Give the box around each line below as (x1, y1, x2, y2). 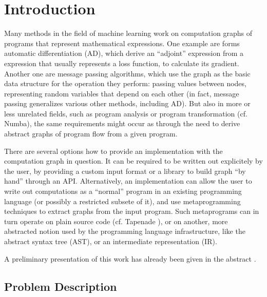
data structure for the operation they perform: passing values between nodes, (4, 78, 246, 89)
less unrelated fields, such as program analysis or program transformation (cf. (4, 108, 247, 118)
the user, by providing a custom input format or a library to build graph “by (4, 165, 246, 176)
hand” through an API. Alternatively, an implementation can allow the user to (4, 175, 252, 186)
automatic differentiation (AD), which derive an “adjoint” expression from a (4, 48, 244, 58)
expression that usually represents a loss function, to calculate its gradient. (4, 57, 239, 68)
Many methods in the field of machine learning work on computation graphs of (4, 28, 252, 38)
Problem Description (4, 278, 117, 294)
